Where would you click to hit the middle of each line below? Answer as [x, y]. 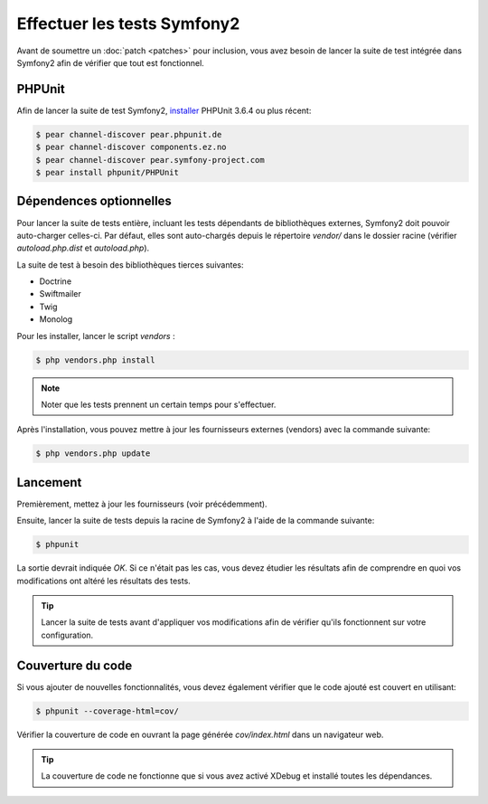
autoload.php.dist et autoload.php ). [83, 248]
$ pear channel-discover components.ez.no [131, 147]
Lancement [49, 482]
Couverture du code [75, 665]
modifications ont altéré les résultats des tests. [104, 581]
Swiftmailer [60, 294]
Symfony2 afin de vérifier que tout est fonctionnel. [111, 62]
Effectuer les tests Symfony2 [128, 24]
